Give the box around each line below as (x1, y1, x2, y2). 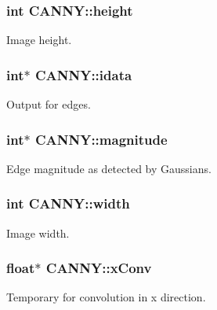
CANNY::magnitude (34, 129, 168, 149)
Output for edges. (6, 96, 91, 113)
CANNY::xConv (45, 258, 152, 278)
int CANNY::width (6, 194, 130, 213)
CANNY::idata (34, 65, 132, 84)
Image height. (6, 31, 72, 48)
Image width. (6, 224, 70, 241)
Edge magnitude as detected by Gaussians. (6, 160, 212, 176)
